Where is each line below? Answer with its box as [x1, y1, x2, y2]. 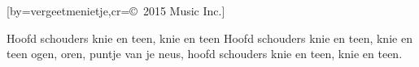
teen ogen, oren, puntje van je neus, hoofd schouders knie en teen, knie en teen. [7, 45, 403, 62]
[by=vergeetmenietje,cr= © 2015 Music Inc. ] [7, 2, 225, 19]
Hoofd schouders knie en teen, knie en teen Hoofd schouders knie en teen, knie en [7, 29, 412, 46]
